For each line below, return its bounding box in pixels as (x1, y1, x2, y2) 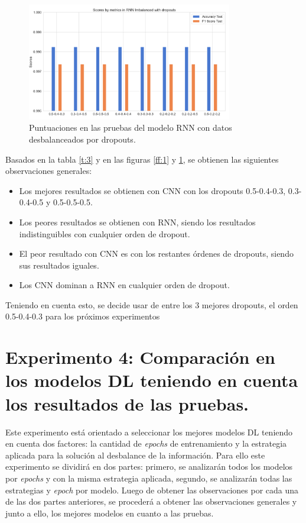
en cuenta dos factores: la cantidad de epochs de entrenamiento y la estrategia (5, 437, 287, 450)
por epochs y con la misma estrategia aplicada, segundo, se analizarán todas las (5, 472, 292, 484)
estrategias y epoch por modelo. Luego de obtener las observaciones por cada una (5, 483, 299, 496)
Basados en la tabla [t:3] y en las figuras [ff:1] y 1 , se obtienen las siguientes (5, 153, 279, 165)
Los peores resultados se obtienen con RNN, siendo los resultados (19, 215, 256, 228)
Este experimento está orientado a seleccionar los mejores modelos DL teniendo (5, 425, 293, 438)
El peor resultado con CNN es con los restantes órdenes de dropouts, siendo (19, 247, 294, 260)
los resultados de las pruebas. (5, 391, 249, 415)
